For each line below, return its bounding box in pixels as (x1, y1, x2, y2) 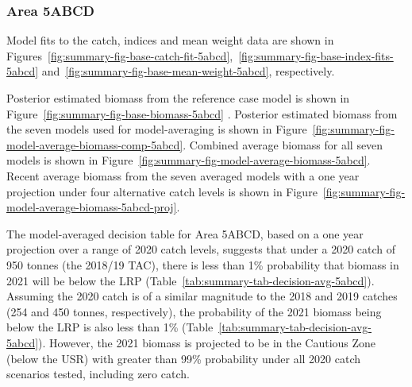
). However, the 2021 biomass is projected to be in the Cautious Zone (38, 334, 376, 350)
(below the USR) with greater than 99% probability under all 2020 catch (6, 350, 361, 366)
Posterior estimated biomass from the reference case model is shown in (6, 90, 350, 106)
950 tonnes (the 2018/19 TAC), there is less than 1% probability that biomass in (6, 256, 399, 273)
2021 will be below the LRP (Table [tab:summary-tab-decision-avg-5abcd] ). (6, 272, 375, 288)
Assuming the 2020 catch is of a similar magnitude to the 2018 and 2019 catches (6, 288, 398, 304)
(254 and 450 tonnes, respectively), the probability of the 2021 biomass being (6, 303, 382, 319)
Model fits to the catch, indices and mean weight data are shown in (6, 32, 334, 48)
